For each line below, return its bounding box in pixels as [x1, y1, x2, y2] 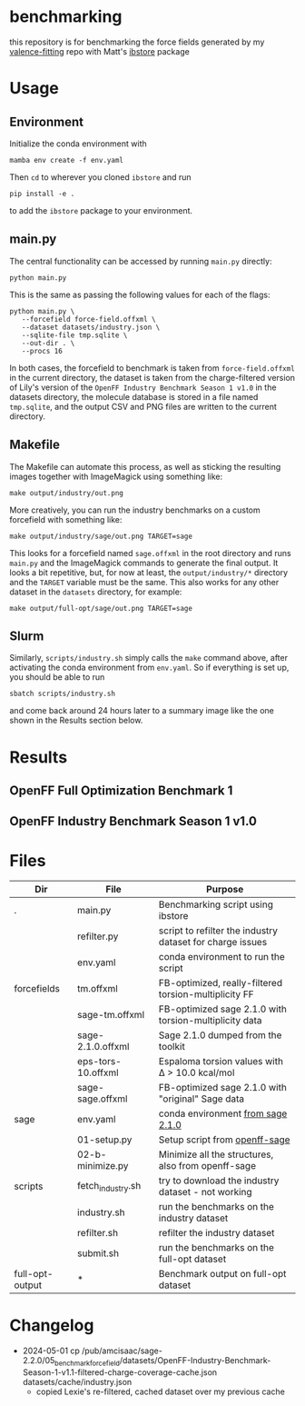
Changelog [9, 1315, 94, 1336]
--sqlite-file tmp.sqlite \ [21, 330, 128, 340]
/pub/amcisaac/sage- [81, 1345, 163, 1356]
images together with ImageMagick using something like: [9, 471, 223, 482]
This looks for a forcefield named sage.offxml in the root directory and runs [9, 547, 292, 558]
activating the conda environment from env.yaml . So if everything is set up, [9, 662, 290, 673]
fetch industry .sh [76, 1179, 142, 1193]
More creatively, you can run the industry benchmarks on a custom [9, 504, 261, 515]
